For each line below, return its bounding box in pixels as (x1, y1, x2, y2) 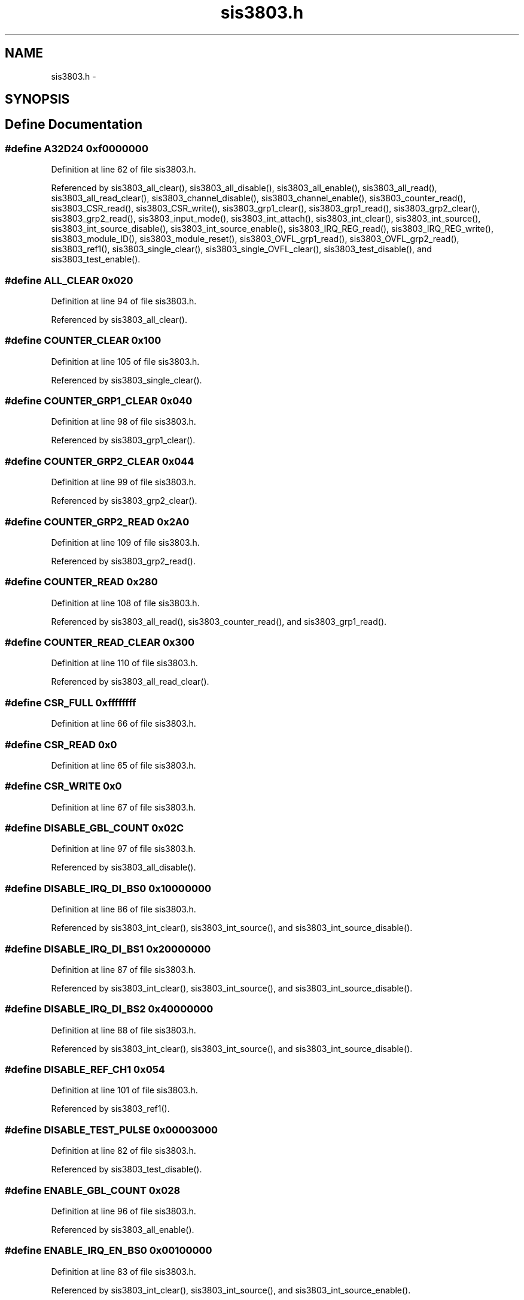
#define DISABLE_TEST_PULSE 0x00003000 (5, 1123, 218, 1136)
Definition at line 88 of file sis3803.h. (51, 1024, 196, 1035)
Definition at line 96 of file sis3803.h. (51, 1205, 196, 1216)
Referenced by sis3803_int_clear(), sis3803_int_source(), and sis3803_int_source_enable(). (51, 1284, 411, 1295)
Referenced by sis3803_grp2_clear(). (51, 495, 197, 506)
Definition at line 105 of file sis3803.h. (51, 356, 200, 367)
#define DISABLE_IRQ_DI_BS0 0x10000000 (5, 882, 212, 894)
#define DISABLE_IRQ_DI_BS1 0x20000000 (5, 942, 211, 955)
